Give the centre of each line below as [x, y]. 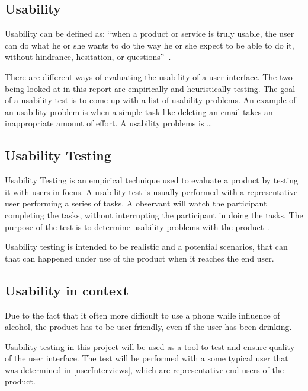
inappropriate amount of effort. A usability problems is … [109, 123]
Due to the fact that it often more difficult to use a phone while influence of [142, 315]
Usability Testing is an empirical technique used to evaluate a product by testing [152, 180]
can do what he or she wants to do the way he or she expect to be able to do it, [150, 45]
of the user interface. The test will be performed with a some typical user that [147, 358]
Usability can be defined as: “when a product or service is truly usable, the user [150, 34]
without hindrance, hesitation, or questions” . [88, 57]
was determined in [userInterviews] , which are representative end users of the [144, 369]
